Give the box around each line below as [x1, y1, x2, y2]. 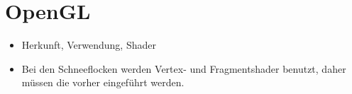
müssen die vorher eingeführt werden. [21, 75, 185, 90]
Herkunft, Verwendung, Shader [21, 37, 156, 52]
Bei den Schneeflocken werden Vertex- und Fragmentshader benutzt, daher [21, 61, 346, 76]
